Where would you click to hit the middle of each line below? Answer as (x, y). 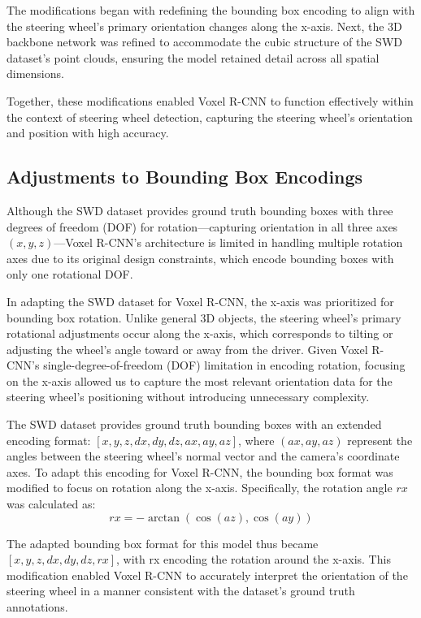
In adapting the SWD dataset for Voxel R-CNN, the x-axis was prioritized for (200, 301)
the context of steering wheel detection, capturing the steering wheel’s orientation (210, 117)
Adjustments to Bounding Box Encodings (185, 177)
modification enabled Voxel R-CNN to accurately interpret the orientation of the (207, 575)
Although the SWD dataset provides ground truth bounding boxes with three (200, 210)
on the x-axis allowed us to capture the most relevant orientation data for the (200, 380)
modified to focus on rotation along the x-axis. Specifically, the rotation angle (200, 488)
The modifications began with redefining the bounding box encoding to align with (211, 10)
